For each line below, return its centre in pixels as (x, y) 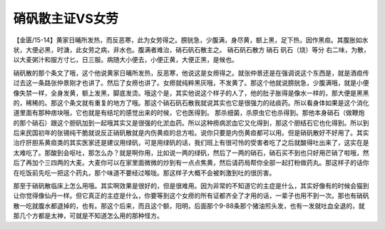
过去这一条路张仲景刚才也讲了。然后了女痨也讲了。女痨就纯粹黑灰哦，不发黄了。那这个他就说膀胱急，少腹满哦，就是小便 (191, 83)
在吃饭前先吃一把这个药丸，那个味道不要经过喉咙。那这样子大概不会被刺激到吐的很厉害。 (144, 173)
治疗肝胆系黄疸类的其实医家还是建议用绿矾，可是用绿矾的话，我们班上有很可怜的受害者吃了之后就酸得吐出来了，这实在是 (191, 143)
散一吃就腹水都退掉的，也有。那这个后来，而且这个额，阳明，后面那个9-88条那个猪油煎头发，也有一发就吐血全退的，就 (189, 205)
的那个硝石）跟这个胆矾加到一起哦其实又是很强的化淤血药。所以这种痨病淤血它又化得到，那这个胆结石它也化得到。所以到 (191, 123)
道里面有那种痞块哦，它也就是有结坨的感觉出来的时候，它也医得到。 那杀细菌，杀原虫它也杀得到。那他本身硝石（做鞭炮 (189, 113)
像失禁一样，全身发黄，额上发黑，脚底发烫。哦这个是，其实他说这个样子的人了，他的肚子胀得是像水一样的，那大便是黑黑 (191, 93)
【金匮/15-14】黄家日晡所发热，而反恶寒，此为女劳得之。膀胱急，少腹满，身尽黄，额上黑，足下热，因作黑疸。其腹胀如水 (191, 40)
